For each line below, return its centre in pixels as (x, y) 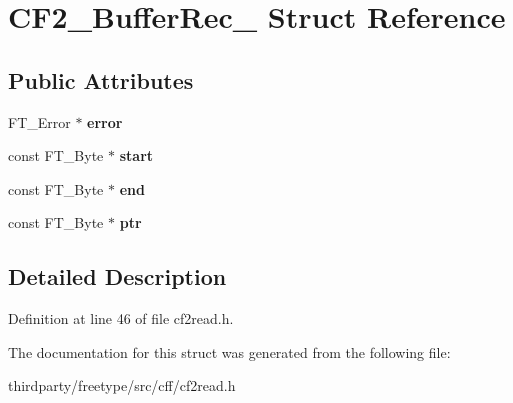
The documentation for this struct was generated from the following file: (229, 351)
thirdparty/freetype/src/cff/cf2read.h (122, 385)
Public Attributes (101, 79)
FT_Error (39, 121)
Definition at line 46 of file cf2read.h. (121, 318)
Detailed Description (117, 276)
